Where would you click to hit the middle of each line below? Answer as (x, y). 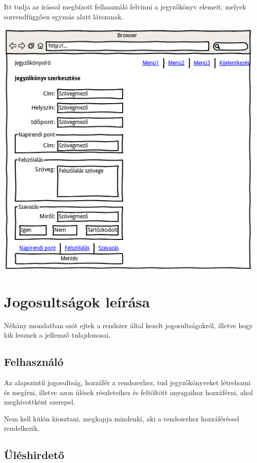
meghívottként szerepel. (40, 402)
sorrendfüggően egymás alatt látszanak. (64, 16)
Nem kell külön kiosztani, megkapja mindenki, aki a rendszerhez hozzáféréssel (122, 418)
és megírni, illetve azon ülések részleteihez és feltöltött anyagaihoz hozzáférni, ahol (128, 392)
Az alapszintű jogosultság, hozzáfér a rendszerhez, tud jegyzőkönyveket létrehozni (127, 382)
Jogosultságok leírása (77, 301)
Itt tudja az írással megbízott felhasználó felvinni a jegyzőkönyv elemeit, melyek (125, 6)
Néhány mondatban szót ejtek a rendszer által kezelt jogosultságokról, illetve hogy (128, 325)
